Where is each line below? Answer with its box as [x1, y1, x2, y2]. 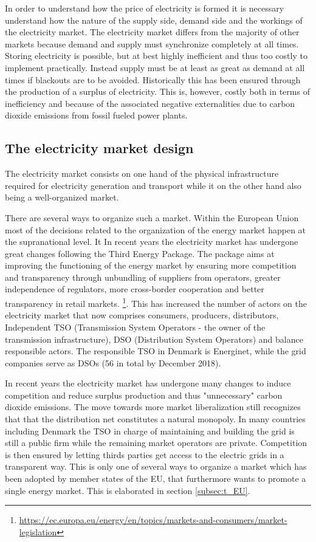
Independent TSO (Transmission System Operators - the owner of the [5, 320, 266, 333]
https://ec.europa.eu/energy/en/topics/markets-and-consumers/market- [19, 513, 287, 526]
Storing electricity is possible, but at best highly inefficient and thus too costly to [5, 49, 307, 62]
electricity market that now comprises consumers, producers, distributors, [5, 309, 279, 321]
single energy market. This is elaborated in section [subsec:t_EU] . [5, 484, 250, 496]
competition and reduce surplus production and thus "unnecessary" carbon [5, 388, 283, 401]
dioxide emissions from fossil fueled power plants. [5, 109, 188, 122]
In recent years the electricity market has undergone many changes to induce [5, 377, 291, 389]
